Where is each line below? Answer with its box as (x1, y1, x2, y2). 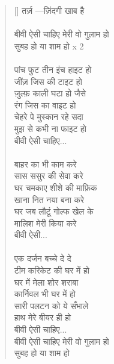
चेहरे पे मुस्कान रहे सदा (14, 110, 83, 123)
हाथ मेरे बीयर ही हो (14, 311, 71, 324)
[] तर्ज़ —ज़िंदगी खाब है (14, 4, 85, 16)
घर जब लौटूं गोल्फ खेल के (14, 205, 94, 218)
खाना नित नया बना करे (14, 193, 85, 206)
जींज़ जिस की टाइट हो (14, 75, 82, 87)
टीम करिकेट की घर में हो (14, 264, 89, 277)
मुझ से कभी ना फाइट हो (14, 122, 87, 134)
